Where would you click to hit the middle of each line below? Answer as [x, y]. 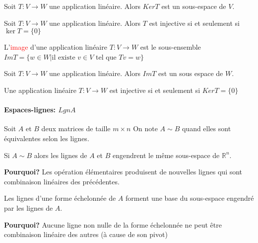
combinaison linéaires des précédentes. [62, 181]
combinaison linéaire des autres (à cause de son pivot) [86, 234]
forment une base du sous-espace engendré [190, 198]
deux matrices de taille [76, 128]
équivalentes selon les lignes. [47, 138]
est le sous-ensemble [170, 47]
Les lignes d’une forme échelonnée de [60, 198]
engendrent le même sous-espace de [166, 155]
